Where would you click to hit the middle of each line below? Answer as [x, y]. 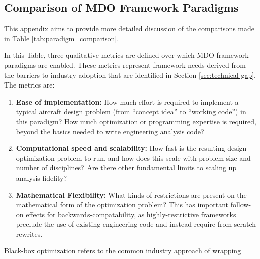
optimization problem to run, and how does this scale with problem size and [133, 158]
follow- [241, 204]
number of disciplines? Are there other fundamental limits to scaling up [126, 168]
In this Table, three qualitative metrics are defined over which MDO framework [126, 55]
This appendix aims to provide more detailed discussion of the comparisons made [129, 28]
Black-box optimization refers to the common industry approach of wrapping [123, 251]
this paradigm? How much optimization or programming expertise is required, [136, 121]
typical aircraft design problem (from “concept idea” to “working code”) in [131, 111]
